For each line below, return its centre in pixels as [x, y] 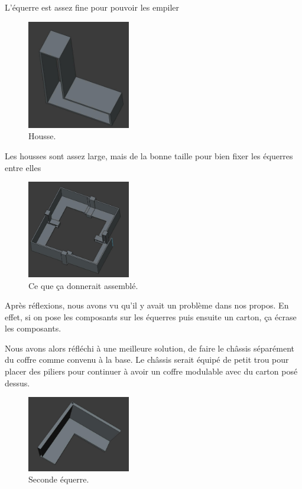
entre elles [23, 167]
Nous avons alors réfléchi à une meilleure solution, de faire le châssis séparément [150, 348]
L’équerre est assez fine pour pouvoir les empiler [92, 7]
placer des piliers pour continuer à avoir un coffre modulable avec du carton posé [151, 371]
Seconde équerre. [59, 479]
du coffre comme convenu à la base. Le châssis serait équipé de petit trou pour [147, 360]
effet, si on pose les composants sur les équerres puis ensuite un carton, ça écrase [151, 316]
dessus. [17, 383]
